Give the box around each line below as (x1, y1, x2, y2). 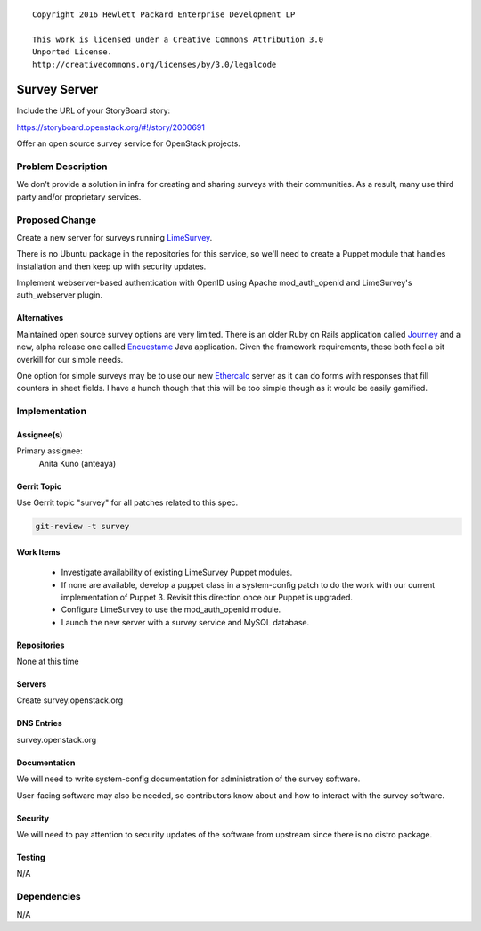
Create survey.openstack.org (16, 695, 124, 706)
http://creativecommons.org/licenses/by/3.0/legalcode (32, 59, 277, 69)
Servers (16, 679, 47, 690)
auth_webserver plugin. (16, 290, 102, 300)
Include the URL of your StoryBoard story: (16, 105, 171, 116)
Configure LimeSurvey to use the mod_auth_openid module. (61, 604, 281, 615)
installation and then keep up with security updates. (16, 261, 207, 272)
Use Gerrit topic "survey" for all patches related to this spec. (16, 497, 239, 508)
